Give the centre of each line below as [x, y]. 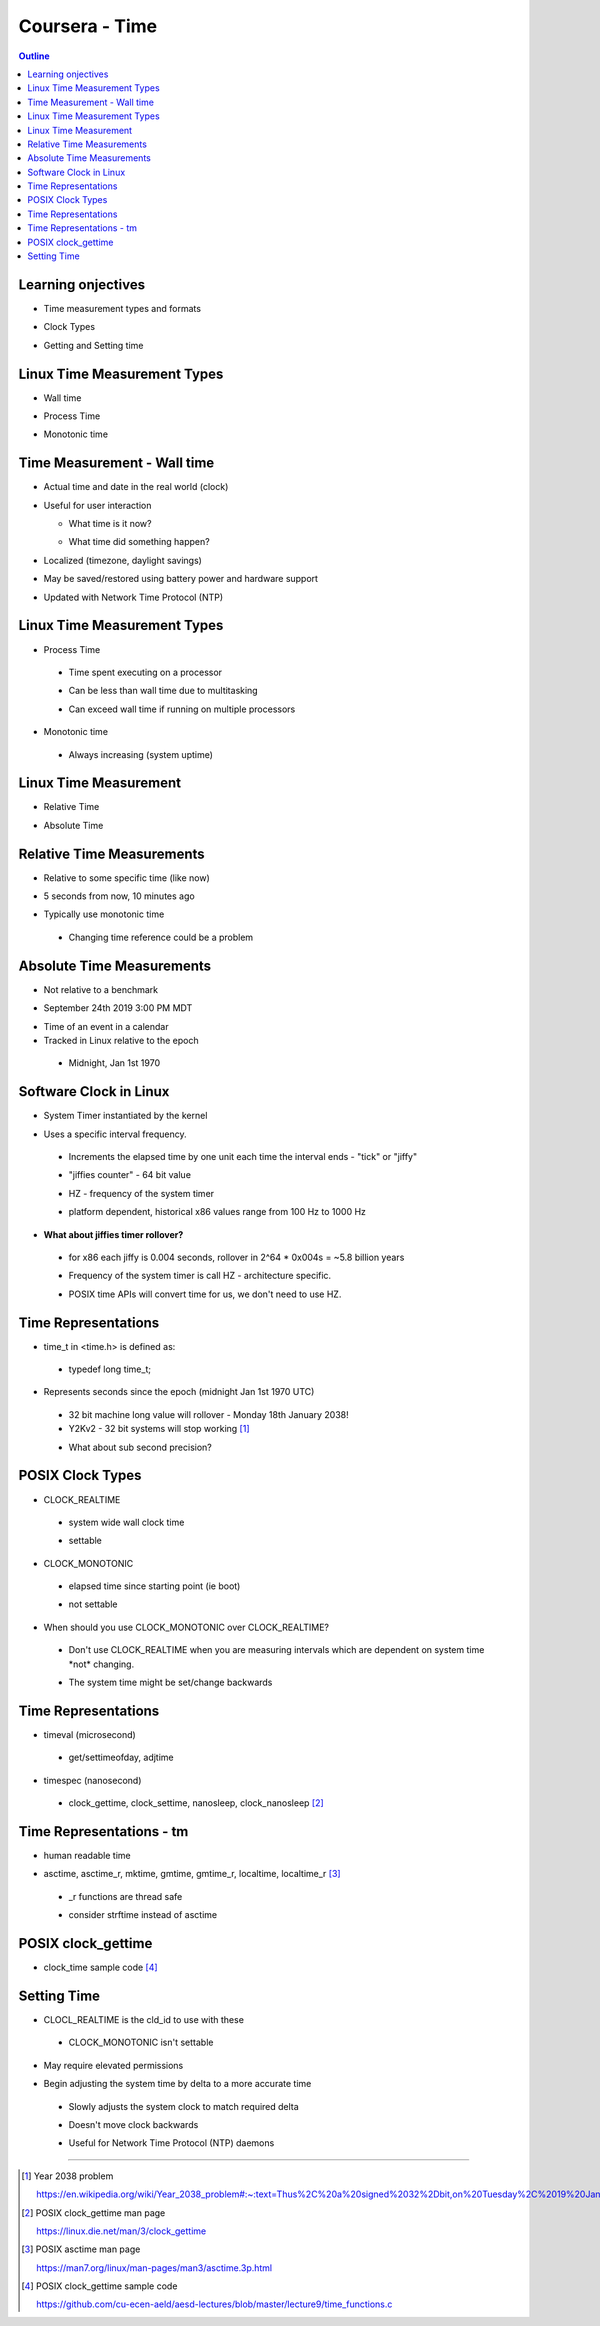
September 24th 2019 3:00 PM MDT [118, 1008]
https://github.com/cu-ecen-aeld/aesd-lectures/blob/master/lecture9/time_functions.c [214, 2304]
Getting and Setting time [93, 345]
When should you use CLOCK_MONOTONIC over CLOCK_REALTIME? [186, 1627]
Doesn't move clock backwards [133, 2124]
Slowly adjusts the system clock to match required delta [183, 2106]
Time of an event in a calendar [106, 1026]
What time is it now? [110, 524]
